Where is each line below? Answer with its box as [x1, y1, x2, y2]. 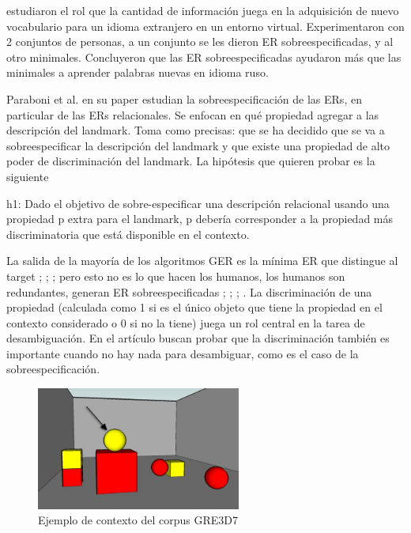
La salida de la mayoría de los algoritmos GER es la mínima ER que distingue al [6, 252, 398, 269]
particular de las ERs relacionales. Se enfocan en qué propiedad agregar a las [6, 106, 379, 123]
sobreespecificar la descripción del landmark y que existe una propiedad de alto [6, 137, 390, 153]
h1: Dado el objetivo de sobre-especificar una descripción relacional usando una [6, 195, 390, 211]
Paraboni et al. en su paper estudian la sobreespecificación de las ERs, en [6, 90, 362, 107]
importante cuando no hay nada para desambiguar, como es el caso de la [6, 345, 359, 361]
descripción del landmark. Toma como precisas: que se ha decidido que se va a [6, 122, 385, 138]
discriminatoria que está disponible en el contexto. [6, 225, 250, 242]
